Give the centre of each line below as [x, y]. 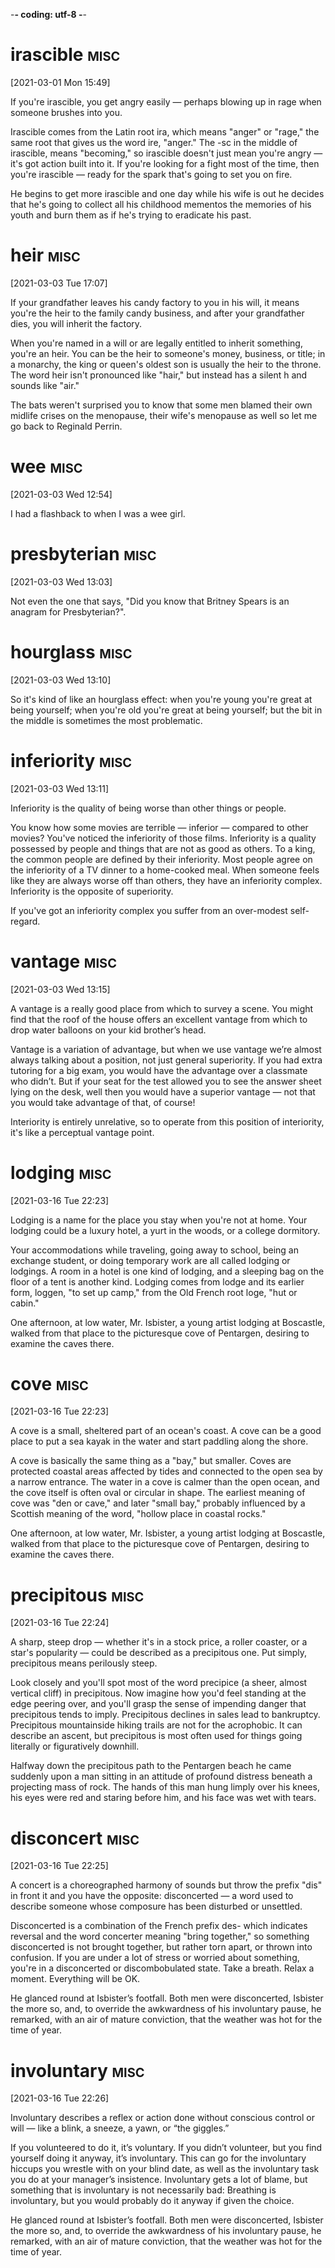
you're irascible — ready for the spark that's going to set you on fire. [151, 174]
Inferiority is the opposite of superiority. [92, 891]
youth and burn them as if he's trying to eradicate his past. [131, 215]
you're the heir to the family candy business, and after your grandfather [157, 313]
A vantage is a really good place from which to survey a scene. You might [162, 1008]
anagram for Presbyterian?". [68, 611]
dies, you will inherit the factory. [76, 323]
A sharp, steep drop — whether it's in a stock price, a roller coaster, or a [159, 1642]
